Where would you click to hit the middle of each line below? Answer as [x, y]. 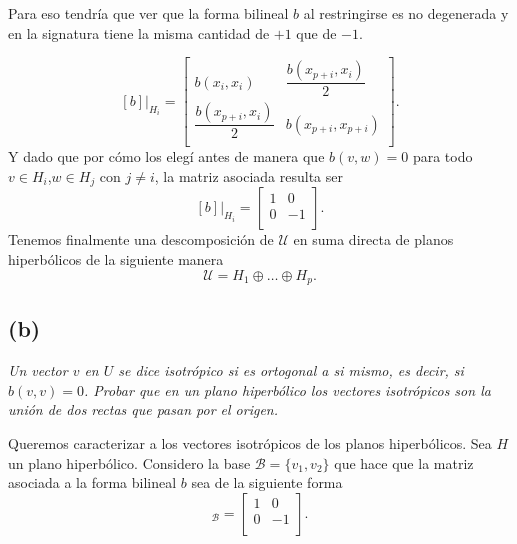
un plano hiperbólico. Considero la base [129, 462]
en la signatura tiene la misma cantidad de [139, 32]
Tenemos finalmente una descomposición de [141, 239]
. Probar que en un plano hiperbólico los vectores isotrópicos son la [287, 389]
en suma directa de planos [373, 239]
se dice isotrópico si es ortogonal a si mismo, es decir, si [291, 370]
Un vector [38, 370]
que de [316, 32]
